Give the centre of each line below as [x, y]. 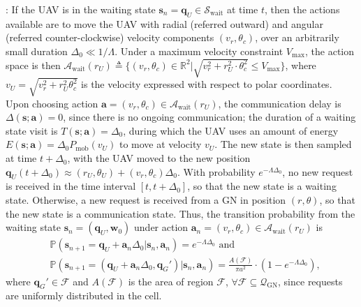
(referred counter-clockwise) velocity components [110, 37]
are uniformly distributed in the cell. [84, 295]
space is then [33, 65]
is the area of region [171, 281]
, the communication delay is [280, 103]
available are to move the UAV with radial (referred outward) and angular [164, 23]
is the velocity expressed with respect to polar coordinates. [207, 84]
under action [161, 227]
